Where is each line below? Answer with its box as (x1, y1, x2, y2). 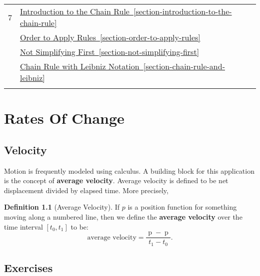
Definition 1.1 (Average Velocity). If (4, 202, 120, 212)
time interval (4, 221, 43, 232)
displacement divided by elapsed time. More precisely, (4, 185, 168, 195)
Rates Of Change (4, 108, 124, 128)
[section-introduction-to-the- (133, 5, 232, 17)
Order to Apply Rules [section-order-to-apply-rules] (20, 31, 200, 43)
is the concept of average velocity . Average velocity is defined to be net (4, 175, 228, 186)
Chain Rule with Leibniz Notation (20, 60, 139, 72)
